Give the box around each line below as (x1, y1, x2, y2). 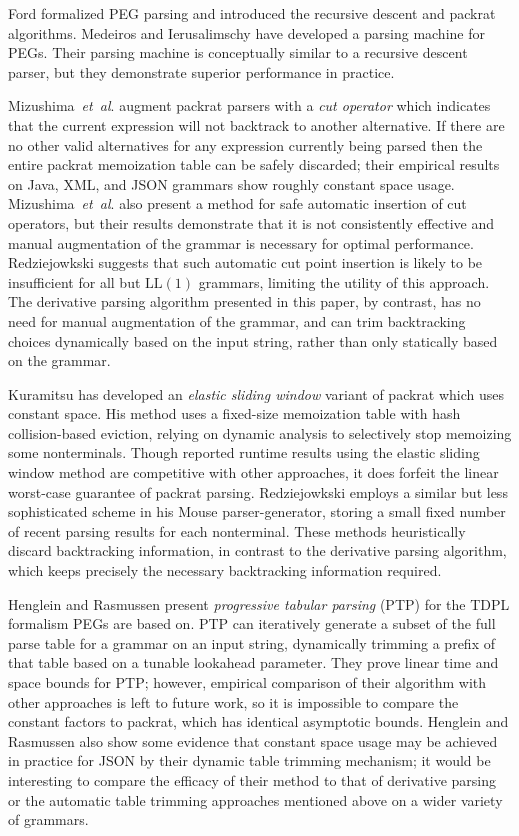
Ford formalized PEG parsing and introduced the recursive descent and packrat (8, 3, 496, 23)
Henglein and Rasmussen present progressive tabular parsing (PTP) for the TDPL (8, 593, 510, 614)
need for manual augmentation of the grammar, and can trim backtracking (8, 310, 466, 331)
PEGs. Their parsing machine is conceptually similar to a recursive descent (8, 42, 468, 63)
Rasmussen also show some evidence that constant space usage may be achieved (8, 730, 498, 751)
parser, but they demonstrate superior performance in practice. (8, 61, 395, 82)
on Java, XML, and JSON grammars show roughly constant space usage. (8, 173, 455, 194)
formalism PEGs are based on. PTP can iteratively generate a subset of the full (8, 613, 496, 634)
